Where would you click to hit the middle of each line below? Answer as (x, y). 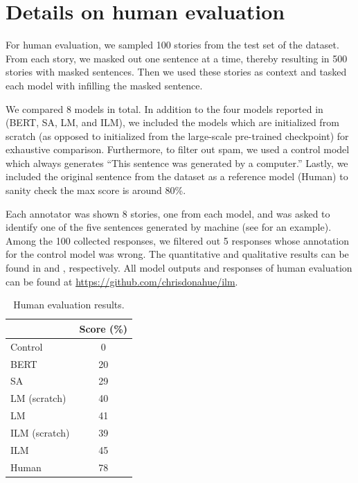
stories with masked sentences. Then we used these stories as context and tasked (176, 72)
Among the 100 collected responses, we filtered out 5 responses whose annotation (178, 240)
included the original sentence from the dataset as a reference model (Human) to (177, 176)
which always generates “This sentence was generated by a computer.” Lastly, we (177, 163)
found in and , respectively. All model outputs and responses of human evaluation (179, 268)
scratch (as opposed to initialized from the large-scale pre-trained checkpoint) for (177, 135)
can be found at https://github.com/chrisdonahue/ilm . (122, 281)
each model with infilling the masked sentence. (104, 85)
